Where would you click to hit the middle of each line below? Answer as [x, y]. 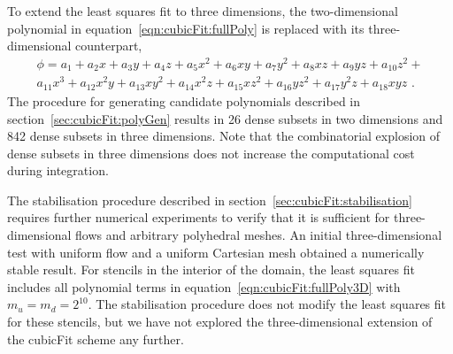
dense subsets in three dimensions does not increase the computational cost [211, 153]
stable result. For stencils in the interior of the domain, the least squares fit [211, 269]
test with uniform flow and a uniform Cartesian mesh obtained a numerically [216, 252]
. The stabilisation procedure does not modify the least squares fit [267, 304]
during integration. [58, 170]
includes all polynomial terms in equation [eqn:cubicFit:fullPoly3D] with [204, 286]
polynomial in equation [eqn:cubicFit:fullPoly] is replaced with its [186, 28]
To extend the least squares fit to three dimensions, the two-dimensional [203, 11]
